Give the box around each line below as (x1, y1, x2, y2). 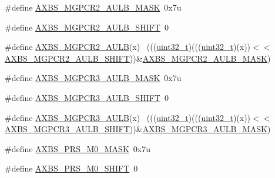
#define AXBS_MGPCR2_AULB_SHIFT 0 (5, 21, 169, 33)
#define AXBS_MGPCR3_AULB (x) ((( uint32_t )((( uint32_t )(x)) (5, 111, 251, 123)
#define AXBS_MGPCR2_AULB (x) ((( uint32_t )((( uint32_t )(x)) (5, 41, 251, 53)
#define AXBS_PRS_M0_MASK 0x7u (5, 142, 150, 155)
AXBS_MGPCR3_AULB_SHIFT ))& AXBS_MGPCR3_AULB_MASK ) (5, 123, 271, 135)
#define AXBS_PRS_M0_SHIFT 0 (5, 162, 138, 174)
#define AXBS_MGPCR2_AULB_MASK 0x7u (5, 1, 182, 13)
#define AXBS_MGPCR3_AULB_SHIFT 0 (5, 91, 169, 103)
